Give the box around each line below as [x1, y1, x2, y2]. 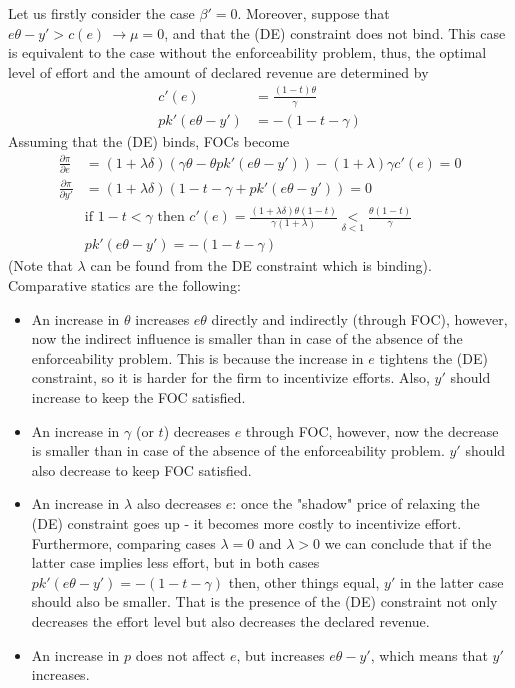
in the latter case [399, 571, 504, 592]
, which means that [370, 644, 488, 665]
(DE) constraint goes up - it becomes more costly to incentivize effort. [31, 513, 462, 534]
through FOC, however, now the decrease [245, 420, 499, 441]
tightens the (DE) [379, 347, 488, 368]
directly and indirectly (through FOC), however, [211, 308, 508, 329]
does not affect [135, 644, 226, 665]
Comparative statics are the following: [8, 275, 241, 296]
